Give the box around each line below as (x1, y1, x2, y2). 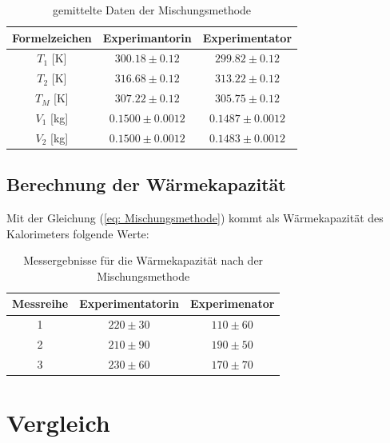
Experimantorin (102, 29, 192, 46)
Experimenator (189, 295, 275, 312)
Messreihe (12, 295, 69, 312)
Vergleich (6, 406, 110, 439)
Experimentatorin (79, 295, 179, 312)
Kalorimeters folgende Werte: (6, 225, 149, 241)
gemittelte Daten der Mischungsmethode (52, 2, 252, 18)
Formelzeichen (12, 29, 92, 46)
